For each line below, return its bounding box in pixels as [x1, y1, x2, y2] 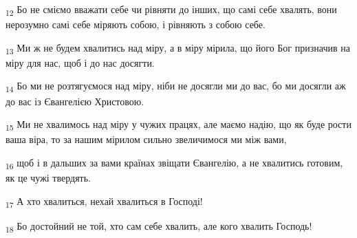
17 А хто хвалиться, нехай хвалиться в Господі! [6, 193, 203, 210]
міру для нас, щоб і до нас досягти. [6, 55, 155, 69]
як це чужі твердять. [6, 171, 91, 184]
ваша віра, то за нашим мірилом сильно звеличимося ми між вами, [6, 132, 287, 147]
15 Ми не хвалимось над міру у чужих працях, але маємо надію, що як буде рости [6, 117, 351, 133]
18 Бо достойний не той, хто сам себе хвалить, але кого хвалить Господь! [6, 218, 312, 235]
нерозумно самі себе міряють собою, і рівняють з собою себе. [6, 17, 266, 32]
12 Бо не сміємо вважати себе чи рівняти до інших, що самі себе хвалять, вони [6, 2, 337, 18]
